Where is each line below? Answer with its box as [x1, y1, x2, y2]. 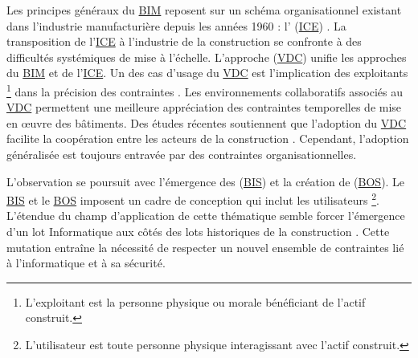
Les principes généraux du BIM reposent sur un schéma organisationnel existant [6, 2, 402, 18]
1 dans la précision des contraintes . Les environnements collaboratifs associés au [6, 80, 404, 100]
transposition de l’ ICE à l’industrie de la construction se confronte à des [6, 33, 362, 50]
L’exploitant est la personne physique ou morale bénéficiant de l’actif [25, 293, 366, 310]
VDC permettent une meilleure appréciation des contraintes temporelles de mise [6, 99, 402, 116]
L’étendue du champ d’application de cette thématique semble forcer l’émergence [6, 207, 405, 224]
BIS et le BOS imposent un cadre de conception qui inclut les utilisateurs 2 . [6, 189, 379, 208]
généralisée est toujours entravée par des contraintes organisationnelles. [6, 146, 357, 162]
